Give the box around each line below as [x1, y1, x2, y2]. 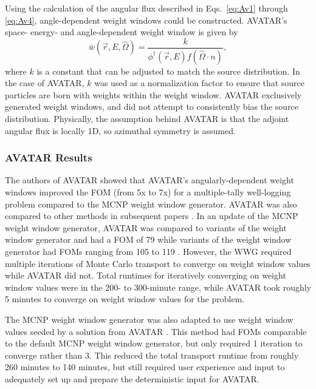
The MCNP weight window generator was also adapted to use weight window [5, 313, 294, 325]
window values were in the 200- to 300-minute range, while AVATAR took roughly [5, 280, 311, 293]
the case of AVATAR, [5, 76, 84, 89]
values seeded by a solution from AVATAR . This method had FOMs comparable [5, 325, 307, 337]
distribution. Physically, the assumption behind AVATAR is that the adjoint [5, 112, 289, 125]
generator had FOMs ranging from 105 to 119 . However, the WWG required [5, 245, 292, 258]
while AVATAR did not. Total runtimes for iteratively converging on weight [5, 269, 286, 282]
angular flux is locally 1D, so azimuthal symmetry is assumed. [5, 124, 236, 137]
